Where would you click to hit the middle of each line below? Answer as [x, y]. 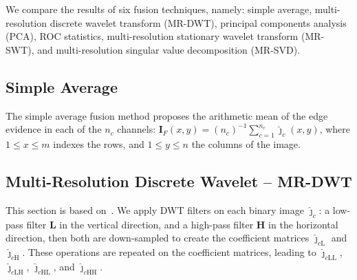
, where [335, 129]
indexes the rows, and [99, 143]
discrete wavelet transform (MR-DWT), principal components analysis [198, 22]
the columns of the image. [246, 143]
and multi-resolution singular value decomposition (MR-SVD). [169, 49]
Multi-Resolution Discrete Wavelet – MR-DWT [179, 181]
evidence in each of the [54, 129]
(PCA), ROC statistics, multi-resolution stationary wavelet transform [152, 36]
